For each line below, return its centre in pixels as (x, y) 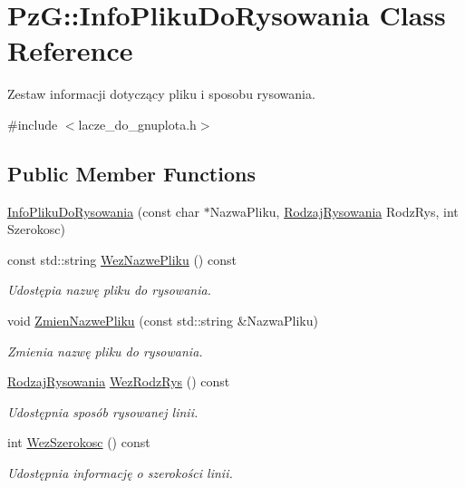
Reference (70, 50)
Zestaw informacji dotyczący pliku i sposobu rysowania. (161, 94)
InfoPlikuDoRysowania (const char (103, 211)
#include (33, 124)
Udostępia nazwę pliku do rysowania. (109, 290)
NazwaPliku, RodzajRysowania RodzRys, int (334, 211)
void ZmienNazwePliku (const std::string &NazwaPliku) (163, 321)
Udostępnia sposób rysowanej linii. (103, 411)
